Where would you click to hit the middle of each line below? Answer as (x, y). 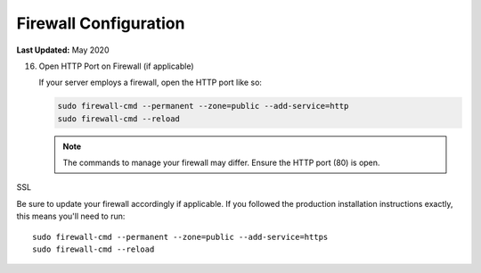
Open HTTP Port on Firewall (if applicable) (116, 66)
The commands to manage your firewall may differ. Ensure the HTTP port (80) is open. (221, 163)
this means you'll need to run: (71, 216)
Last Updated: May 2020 (63, 50)
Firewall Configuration (101, 23)
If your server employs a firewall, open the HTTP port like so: (151, 83)
